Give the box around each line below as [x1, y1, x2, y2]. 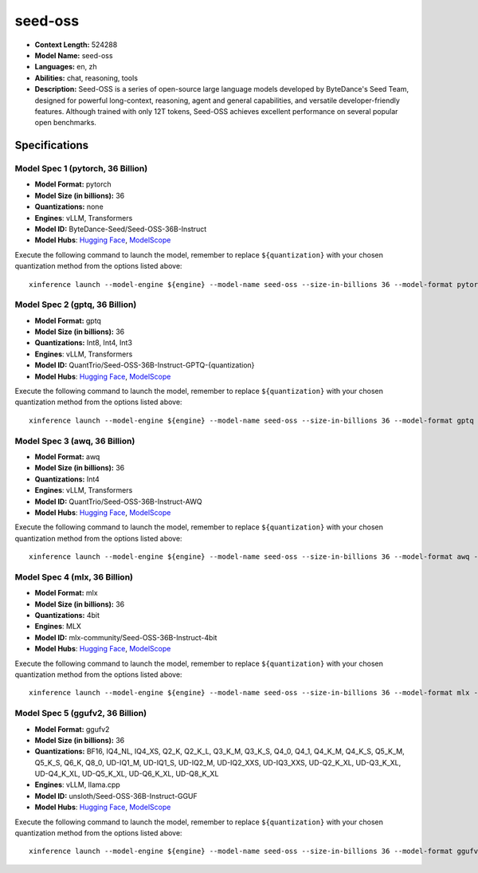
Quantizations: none [34, 202, 104, 211]
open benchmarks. [34, 118, 97, 128]
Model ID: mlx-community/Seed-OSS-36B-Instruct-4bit [34, 632, 217, 642]
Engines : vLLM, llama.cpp [34, 780, 121, 789]
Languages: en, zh [34, 62, 97, 72]
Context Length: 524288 [34, 40, 118, 49]
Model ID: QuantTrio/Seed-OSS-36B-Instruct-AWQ [34, 497, 202, 506]
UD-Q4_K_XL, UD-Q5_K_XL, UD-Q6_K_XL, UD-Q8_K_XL [34, 769, 219, 779]
